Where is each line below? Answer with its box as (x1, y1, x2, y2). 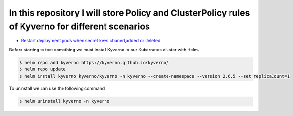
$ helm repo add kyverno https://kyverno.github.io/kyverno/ (19, 60, 169, 65)
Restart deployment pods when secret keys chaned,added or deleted (21, 38, 161, 44)
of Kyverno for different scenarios (9, 21, 150, 32)
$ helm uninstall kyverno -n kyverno (19, 99, 110, 104)
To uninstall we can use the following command (9, 85, 105, 92)
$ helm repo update (19, 66, 66, 72)
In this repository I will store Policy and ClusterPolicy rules (9, 7, 250, 18)
